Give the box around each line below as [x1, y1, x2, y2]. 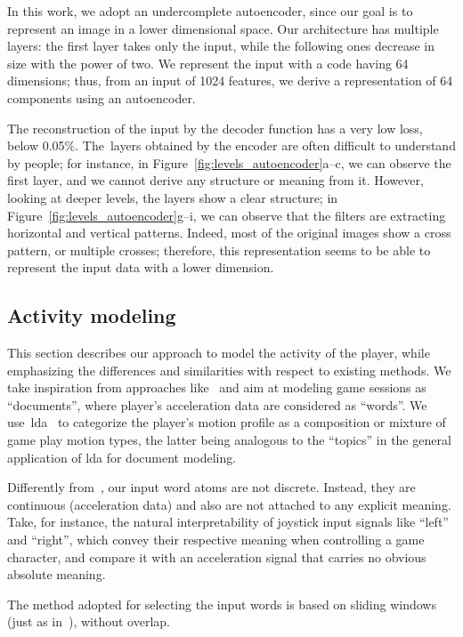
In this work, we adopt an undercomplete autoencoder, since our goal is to [7, 2, 413, 20]
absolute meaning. [7, 565, 106, 584]
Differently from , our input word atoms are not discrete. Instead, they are [7, 478, 416, 496]
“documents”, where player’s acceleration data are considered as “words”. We [7, 395, 427, 414]
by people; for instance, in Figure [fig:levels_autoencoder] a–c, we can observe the [7, 153, 451, 172]
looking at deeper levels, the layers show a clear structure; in [7, 188, 338, 206]
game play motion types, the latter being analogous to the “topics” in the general [7, 431, 451, 449]
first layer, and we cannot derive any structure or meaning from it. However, [7, 171, 424, 189]
